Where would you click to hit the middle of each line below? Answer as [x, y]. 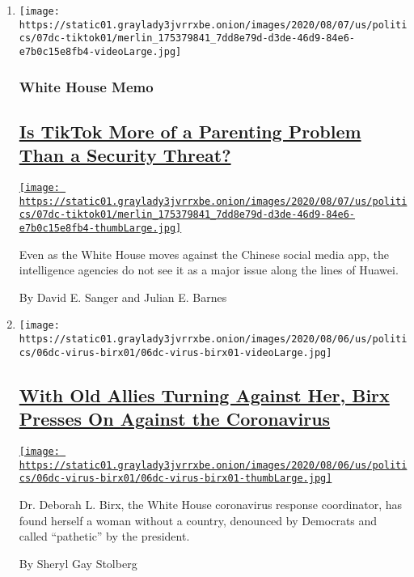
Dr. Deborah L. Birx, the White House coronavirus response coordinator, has [211, 504]
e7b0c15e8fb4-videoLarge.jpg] [100, 51]
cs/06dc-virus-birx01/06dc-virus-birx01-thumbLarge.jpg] [175, 479]
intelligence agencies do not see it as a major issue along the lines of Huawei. [209, 270]
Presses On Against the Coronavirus [175, 419]
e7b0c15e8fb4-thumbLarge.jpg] [100, 229]
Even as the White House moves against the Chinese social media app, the [204, 254]
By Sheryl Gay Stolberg [78, 563]
